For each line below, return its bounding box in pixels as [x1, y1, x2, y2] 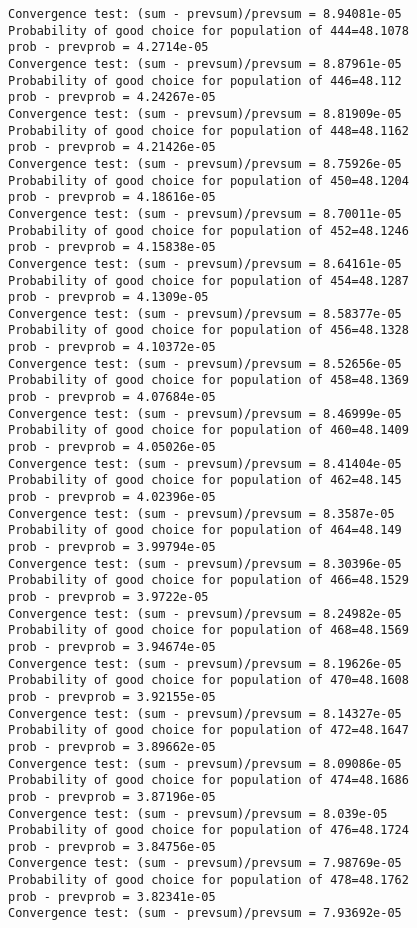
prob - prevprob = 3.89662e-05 [8, 739, 216, 754]
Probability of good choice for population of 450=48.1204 [8, 173, 409, 188]
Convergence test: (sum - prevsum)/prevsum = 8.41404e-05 [8, 456, 402, 471]
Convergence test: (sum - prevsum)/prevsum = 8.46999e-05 [8, 406, 402, 421]
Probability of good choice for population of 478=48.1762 [8, 873, 409, 888]
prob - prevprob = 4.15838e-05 [8, 240, 216, 255]
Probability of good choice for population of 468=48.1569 [8, 623, 409, 638]
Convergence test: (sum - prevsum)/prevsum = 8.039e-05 [8, 806, 388, 821]
